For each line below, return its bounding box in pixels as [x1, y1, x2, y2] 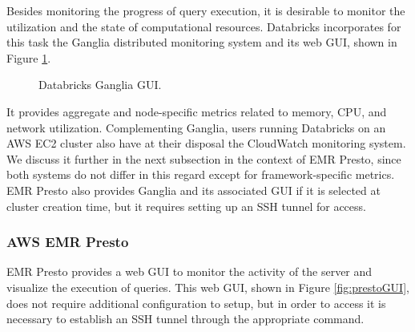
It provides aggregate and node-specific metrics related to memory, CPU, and [6, 103, 387, 119]
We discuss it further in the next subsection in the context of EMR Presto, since [6, 150, 401, 167]
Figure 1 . [6, 49, 51, 66]
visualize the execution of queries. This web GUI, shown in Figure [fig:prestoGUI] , [6, 278, 409, 295]
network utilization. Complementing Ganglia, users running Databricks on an [6, 119, 386, 136]
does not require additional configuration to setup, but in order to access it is [6, 294, 386, 311]
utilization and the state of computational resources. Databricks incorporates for [6, 18, 401, 34]
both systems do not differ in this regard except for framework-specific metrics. [6, 166, 395, 183]
